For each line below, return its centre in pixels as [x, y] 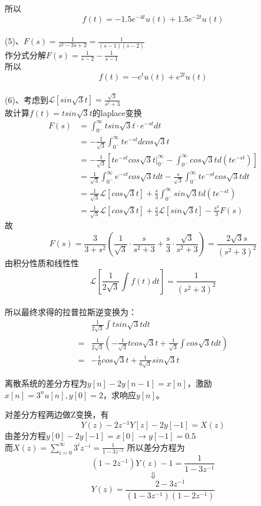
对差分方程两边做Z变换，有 [57, 414]
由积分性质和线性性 [42, 263]
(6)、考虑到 [27, 99]
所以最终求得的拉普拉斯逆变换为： [71, 312]
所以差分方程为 [156, 447]
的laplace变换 [117, 112]
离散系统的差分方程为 [46, 383]
